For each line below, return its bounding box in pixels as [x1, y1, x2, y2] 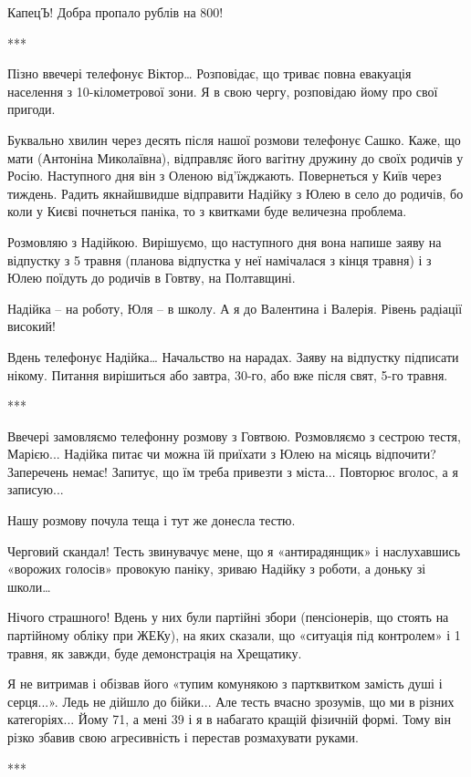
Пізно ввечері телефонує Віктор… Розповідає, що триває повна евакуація [7, 64, 412, 83]
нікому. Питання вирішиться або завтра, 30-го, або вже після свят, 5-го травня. [7, 365, 448, 384]
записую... [7, 480, 64, 499]
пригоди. [7, 99, 56, 119]
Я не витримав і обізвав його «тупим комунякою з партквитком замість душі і [7, 674, 443, 693]
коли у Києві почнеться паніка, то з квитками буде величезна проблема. [7, 202, 407, 221]
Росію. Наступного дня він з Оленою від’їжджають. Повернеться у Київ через [7, 166, 442, 185]
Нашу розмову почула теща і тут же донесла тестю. [7, 511, 296, 530]
